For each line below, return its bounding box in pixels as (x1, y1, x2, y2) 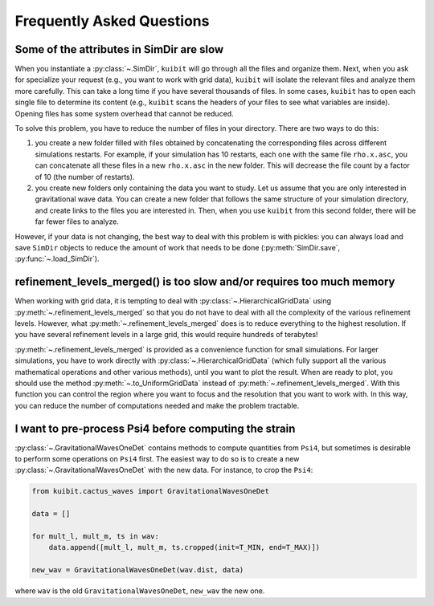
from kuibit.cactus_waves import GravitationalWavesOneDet (31, 486, 269, 496)
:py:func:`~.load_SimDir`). (14, 254, 100, 264)
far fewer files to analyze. (35, 217, 120, 226)
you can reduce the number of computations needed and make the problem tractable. (14, 401, 300, 410)
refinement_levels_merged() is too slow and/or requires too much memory (14, 275, 395, 289)
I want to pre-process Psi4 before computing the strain (14, 421, 296, 435)
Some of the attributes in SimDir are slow (14, 43, 224, 56)
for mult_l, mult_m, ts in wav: (31, 531, 160, 541)
